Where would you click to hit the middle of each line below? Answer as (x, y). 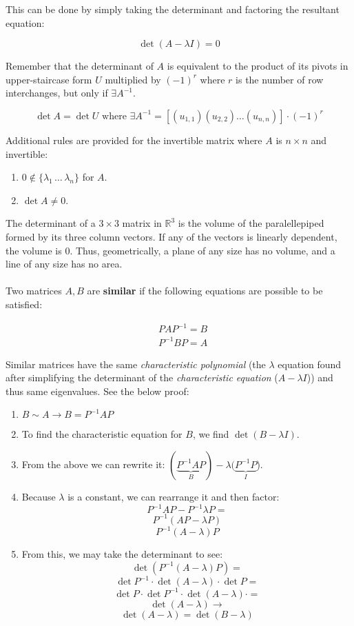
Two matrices (34, 291)
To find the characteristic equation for (102, 434)
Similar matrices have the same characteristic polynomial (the (136, 364)
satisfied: (24, 304)
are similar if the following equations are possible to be (205, 291)
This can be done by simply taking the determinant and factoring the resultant (173, 9)
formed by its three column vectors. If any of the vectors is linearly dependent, (171, 236)
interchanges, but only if (57, 93)
